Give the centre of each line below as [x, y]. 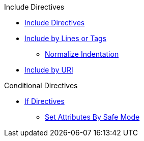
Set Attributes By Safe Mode [92, 117]
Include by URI [49, 70]
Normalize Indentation [82, 54]
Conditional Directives [41, 85]
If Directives [45, 101]
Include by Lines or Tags [65, 38]
